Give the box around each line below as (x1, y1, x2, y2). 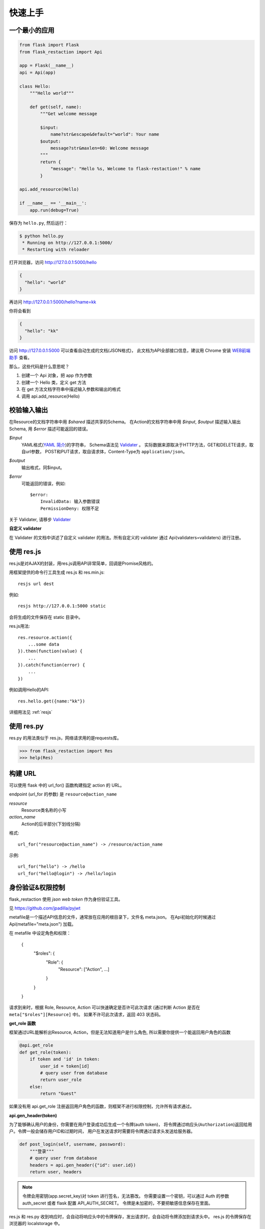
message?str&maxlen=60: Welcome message (50, 146, 149, 151)
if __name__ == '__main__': (19, 201, 87, 206)
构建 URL (9, 769, 37, 778)
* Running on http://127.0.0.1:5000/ (22, 240, 113, 245)
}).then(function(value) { (18, 648, 83, 654)
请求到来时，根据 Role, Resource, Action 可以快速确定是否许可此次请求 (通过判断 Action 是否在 (9, 1004, 201, 1010)
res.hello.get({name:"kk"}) (18, 698, 85, 704)
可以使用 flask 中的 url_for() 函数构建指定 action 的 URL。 (9, 782, 125, 788)
